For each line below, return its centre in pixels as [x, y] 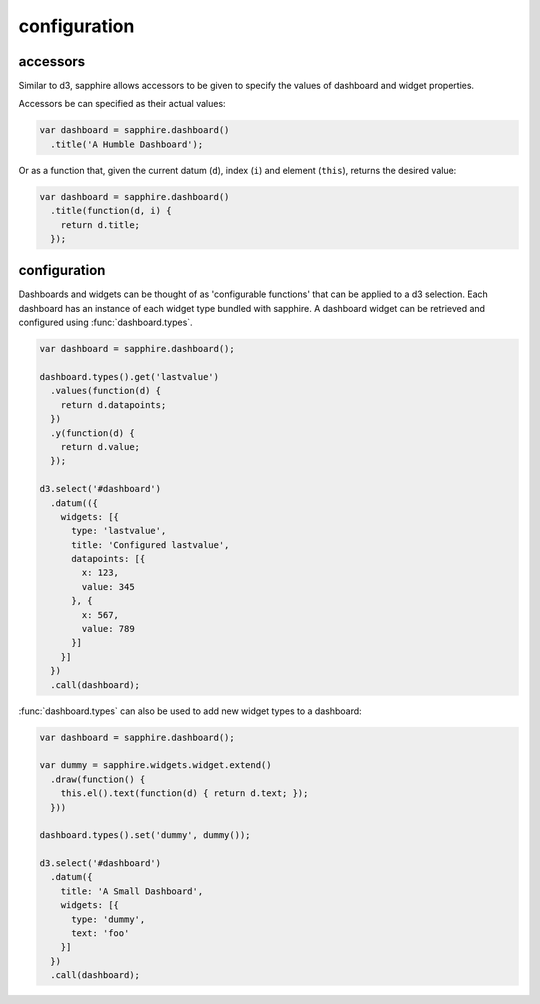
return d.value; [100, 446]
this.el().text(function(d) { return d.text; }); [184, 793]
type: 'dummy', [108, 919]
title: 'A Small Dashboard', [132, 891]
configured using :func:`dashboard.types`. [106, 322]
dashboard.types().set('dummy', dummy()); [145, 835]
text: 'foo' [100, 933]
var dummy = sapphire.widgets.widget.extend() [155, 765]
